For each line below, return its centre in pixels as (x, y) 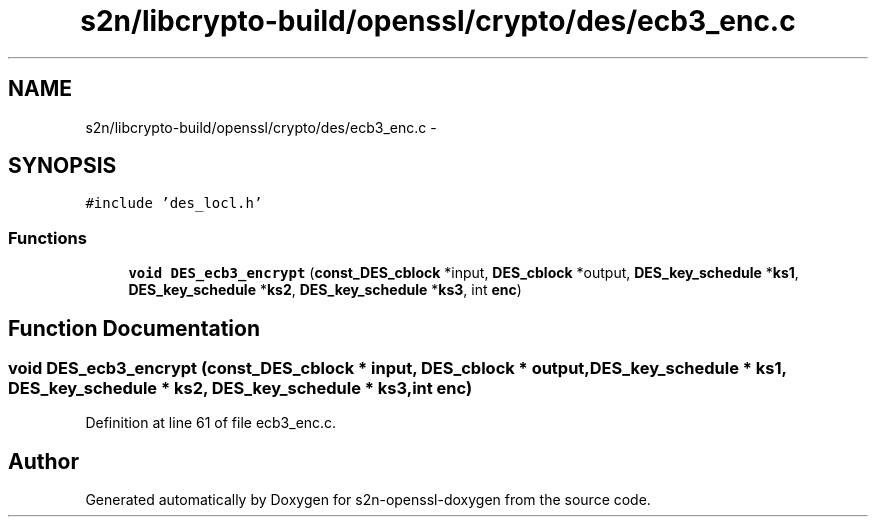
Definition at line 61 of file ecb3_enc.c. (211, 423)
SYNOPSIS (62, 166)
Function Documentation (134, 328)
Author (43, 461)
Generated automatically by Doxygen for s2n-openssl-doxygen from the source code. (368, 500)
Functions (47, 237)
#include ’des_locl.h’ (174, 203)
